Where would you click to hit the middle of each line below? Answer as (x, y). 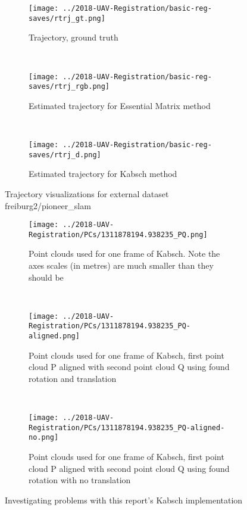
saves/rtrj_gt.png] (67, 18)
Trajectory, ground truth (74, 37)
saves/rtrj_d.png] (65, 155)
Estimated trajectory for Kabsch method (103, 174)
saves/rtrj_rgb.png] (69, 87)
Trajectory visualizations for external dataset (87, 193)
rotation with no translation (80, 480)
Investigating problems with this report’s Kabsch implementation (124, 500)
